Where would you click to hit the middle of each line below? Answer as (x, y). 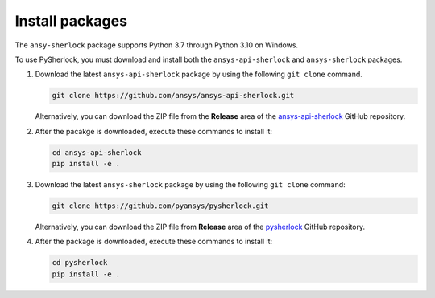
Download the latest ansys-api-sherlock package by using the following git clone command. (199, 74)
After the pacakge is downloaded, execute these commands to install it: (154, 131)
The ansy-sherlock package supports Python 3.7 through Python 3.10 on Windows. (156, 45)
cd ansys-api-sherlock (97, 152)
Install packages (71, 21)
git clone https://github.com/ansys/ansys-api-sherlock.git (173, 96)
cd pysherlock (80, 263)
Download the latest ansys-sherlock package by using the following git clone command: (190, 185)
